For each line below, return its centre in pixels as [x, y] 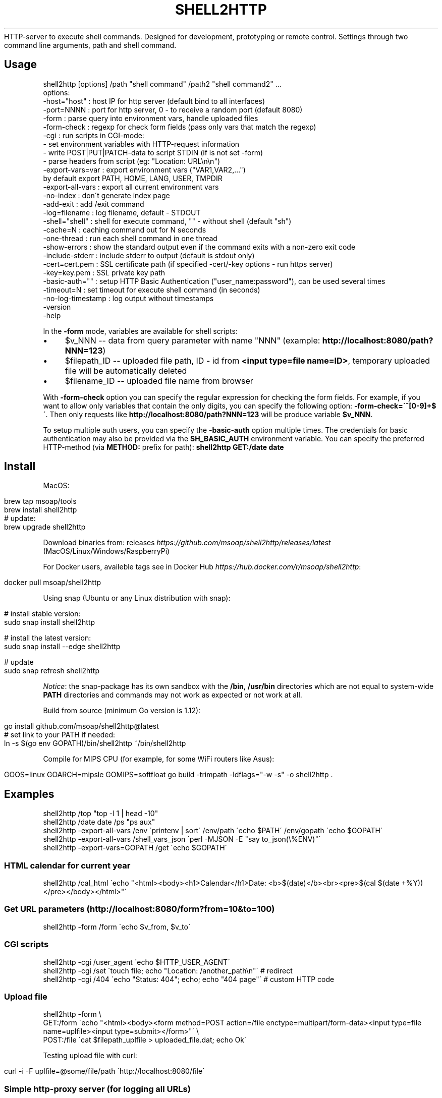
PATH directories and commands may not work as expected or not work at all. [173, 695]
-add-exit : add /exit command [94, 204]
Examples [29, 794]
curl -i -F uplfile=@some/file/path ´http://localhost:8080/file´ [104, 1071]
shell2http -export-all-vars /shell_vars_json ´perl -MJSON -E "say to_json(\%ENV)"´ [182, 839]
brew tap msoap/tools [40, 501]
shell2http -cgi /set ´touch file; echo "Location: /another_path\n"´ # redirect [168, 970]
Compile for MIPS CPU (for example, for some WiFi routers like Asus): [159, 759]
